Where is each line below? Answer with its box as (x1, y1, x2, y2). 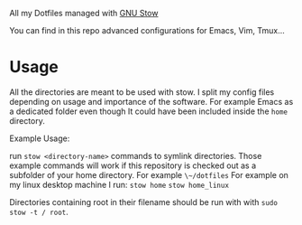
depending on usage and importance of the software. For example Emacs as (9, 96, 294, 107)
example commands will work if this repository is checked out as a (9, 160, 257, 171)
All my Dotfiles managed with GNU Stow (9, 8, 159, 18)
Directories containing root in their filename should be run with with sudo (9, 196, 278, 207)
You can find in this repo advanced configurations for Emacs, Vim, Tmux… (9, 25, 286, 35)
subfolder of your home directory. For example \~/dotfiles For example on (9, 169, 288, 180)
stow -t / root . (9, 206, 69, 217)
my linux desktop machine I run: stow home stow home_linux (9, 179, 230, 190)
